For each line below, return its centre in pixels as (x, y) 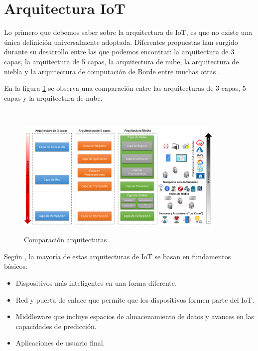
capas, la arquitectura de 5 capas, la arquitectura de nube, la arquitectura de (122, 61)
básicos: (16, 266)
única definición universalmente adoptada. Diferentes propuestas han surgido (121, 42)
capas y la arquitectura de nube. (53, 97)
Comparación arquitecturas (65, 240)
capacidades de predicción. (56, 326)
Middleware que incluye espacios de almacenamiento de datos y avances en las (135, 316)
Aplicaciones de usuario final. (60, 343)
